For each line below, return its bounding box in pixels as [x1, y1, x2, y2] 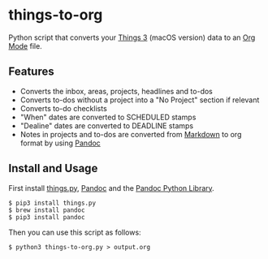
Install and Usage [8, 162, 98, 175]
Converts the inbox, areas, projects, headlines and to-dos [19, 86, 213, 96]
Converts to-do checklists [19, 103, 107, 113]
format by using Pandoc [19, 138, 102, 148]
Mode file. [8, 41, 42, 50]
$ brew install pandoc [8, 205, 85, 214]
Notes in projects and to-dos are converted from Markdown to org [19, 129, 242, 139]
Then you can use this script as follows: [8, 227, 141, 237]
